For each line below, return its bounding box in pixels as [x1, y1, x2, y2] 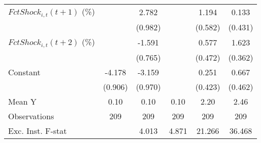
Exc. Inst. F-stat [8, 124, 67, 136]
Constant [8, 66, 41, 78]
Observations [8, 110, 54, 122]
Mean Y [8, 95, 37, 107]
